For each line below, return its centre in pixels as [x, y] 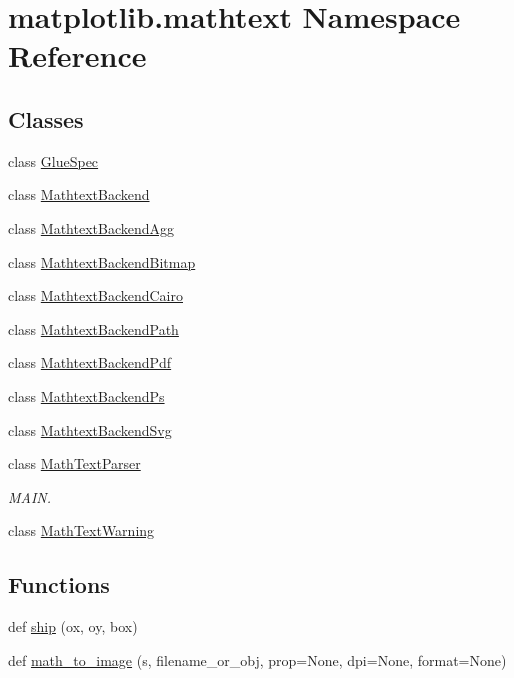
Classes [46, 118]
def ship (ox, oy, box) [73, 626]
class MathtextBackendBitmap [102, 261]
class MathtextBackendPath [93, 328]
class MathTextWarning [81, 530]
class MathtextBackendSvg [90, 429]
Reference [77, 55]
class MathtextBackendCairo [95, 295]
